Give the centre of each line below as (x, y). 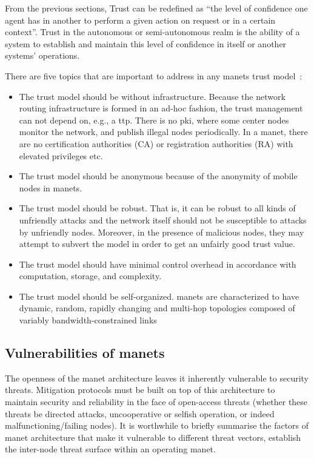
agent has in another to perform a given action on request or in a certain (140, 20)
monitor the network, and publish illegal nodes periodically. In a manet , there (163, 132)
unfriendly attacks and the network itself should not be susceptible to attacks (163, 220)
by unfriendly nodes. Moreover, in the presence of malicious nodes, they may (162, 232)
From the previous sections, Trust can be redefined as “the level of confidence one (156, 8)
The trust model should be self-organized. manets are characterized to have (159, 296)
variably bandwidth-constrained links (88, 320)
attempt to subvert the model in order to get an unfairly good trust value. (157, 244)
